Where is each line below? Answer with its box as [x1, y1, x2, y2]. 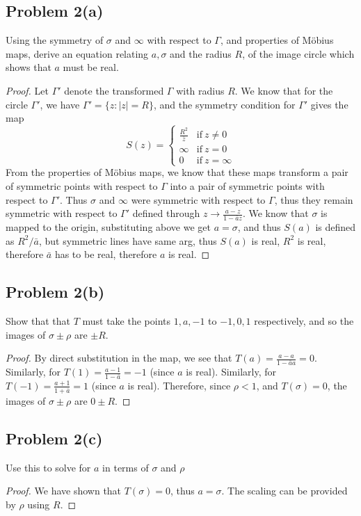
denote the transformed [64, 83, 164, 97]
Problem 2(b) [6, 281, 105, 303]
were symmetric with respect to [131, 192, 266, 207]
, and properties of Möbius [220, 33, 334, 47]
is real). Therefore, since [127, 378, 231, 392]
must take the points [82, 313, 171, 328]
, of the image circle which [242, 46, 355, 61]
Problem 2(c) [6, 427, 103, 449]
